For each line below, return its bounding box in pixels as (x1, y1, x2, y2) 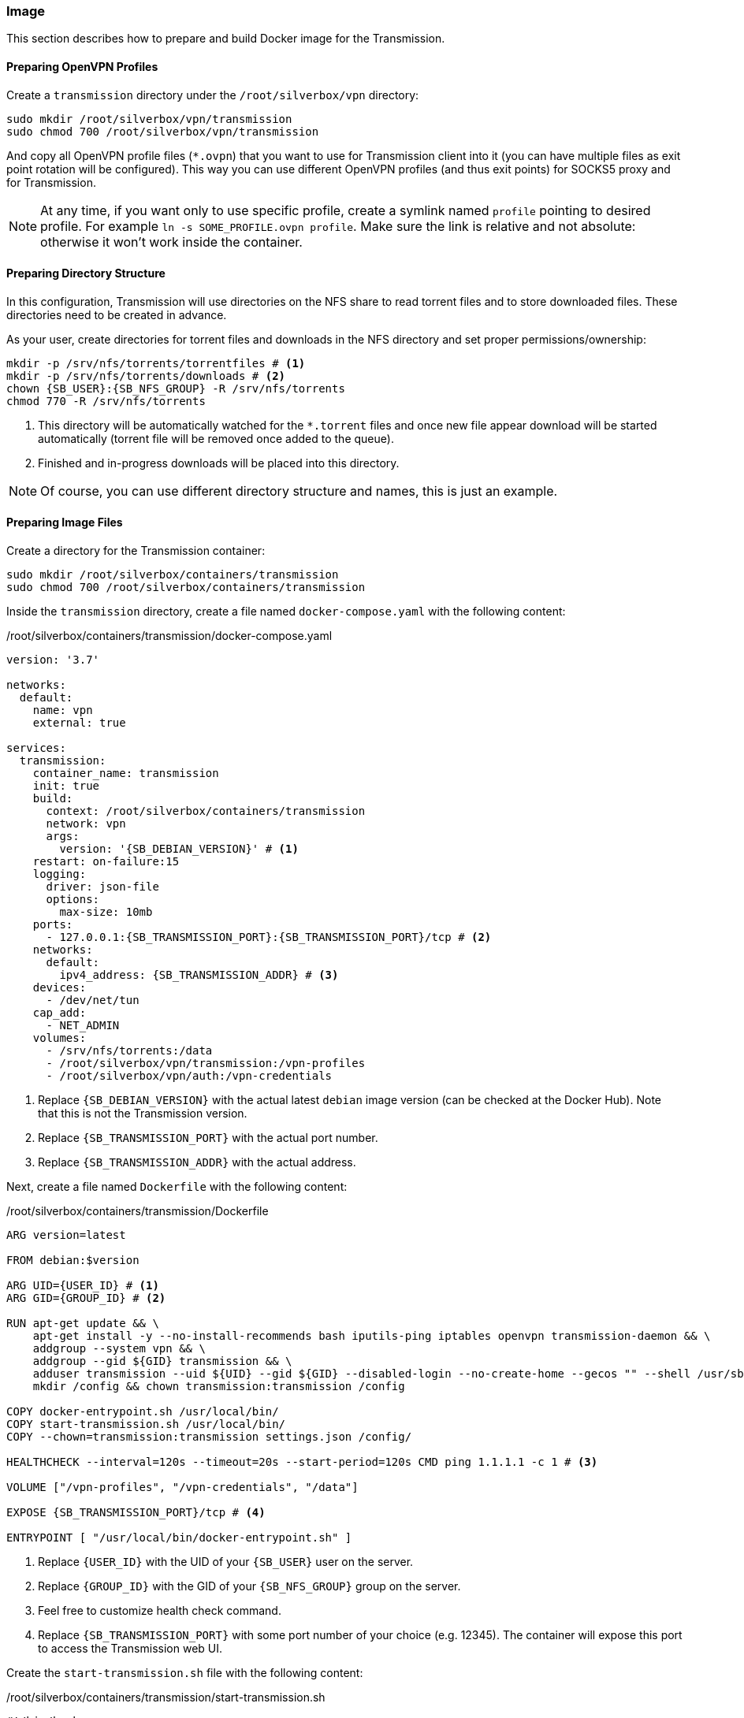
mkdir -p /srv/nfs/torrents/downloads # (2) (6, 369, 286, 382)
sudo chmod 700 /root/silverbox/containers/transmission (6, 581, 366, 594)
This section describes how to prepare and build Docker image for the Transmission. (6, 32, 445, 46)
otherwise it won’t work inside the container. (40, 233, 303, 250)
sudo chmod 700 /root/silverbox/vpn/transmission (6, 125, 319, 138)
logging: (32, 868, 87, 881)
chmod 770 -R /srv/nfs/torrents (6, 394, 206, 407)
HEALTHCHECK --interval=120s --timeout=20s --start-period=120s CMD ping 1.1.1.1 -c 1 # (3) (6, 1456, 598, 1469)
